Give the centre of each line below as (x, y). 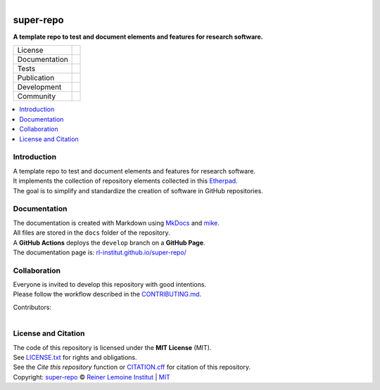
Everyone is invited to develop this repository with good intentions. (110, 285)
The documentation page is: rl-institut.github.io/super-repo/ (100, 252)
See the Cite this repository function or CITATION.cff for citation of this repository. (132, 367)
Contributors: (32, 307)
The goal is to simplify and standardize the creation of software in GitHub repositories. (138, 190)
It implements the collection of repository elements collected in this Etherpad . (126, 181)
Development (39, 87)
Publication (36, 78)
